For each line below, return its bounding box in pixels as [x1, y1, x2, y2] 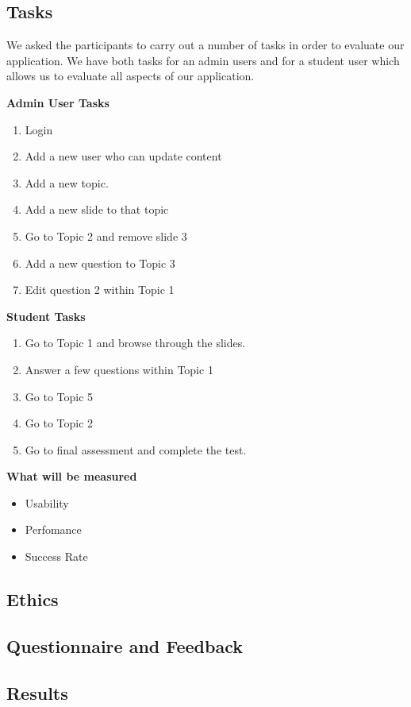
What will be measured [6, 468, 137, 485]
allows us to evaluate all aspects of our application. [6, 68, 255, 84]
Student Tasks [6, 307, 86, 324]
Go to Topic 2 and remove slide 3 [25, 227, 187, 244]
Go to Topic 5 [25, 388, 94, 404]
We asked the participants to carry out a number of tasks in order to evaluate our [6, 37, 405, 53]
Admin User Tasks [6, 94, 109, 110]
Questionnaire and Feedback [6, 633, 243, 658]
